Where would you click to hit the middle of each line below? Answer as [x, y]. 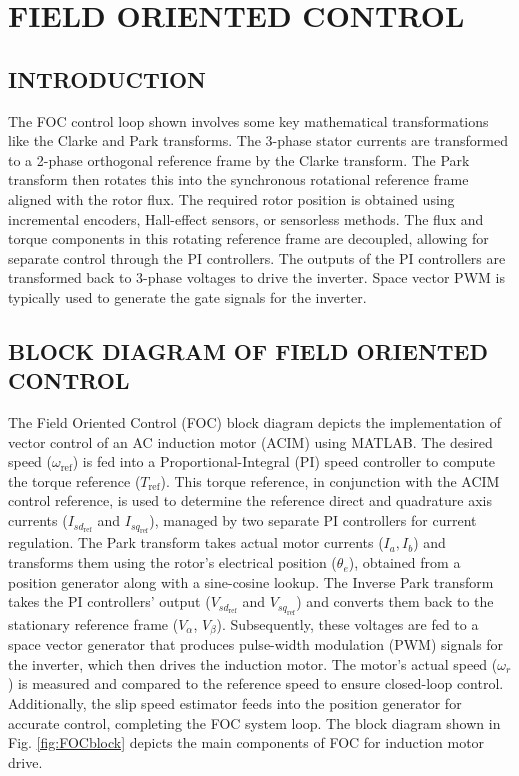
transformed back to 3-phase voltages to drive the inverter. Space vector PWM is [256, 277]
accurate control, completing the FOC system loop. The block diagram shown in [254, 722]
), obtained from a [404, 562]
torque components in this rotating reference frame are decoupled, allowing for [248, 238]
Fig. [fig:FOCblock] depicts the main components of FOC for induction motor [246, 742]
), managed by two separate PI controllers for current [313, 520]
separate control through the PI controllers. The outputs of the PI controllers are [257, 257]
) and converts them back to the [395, 601]
